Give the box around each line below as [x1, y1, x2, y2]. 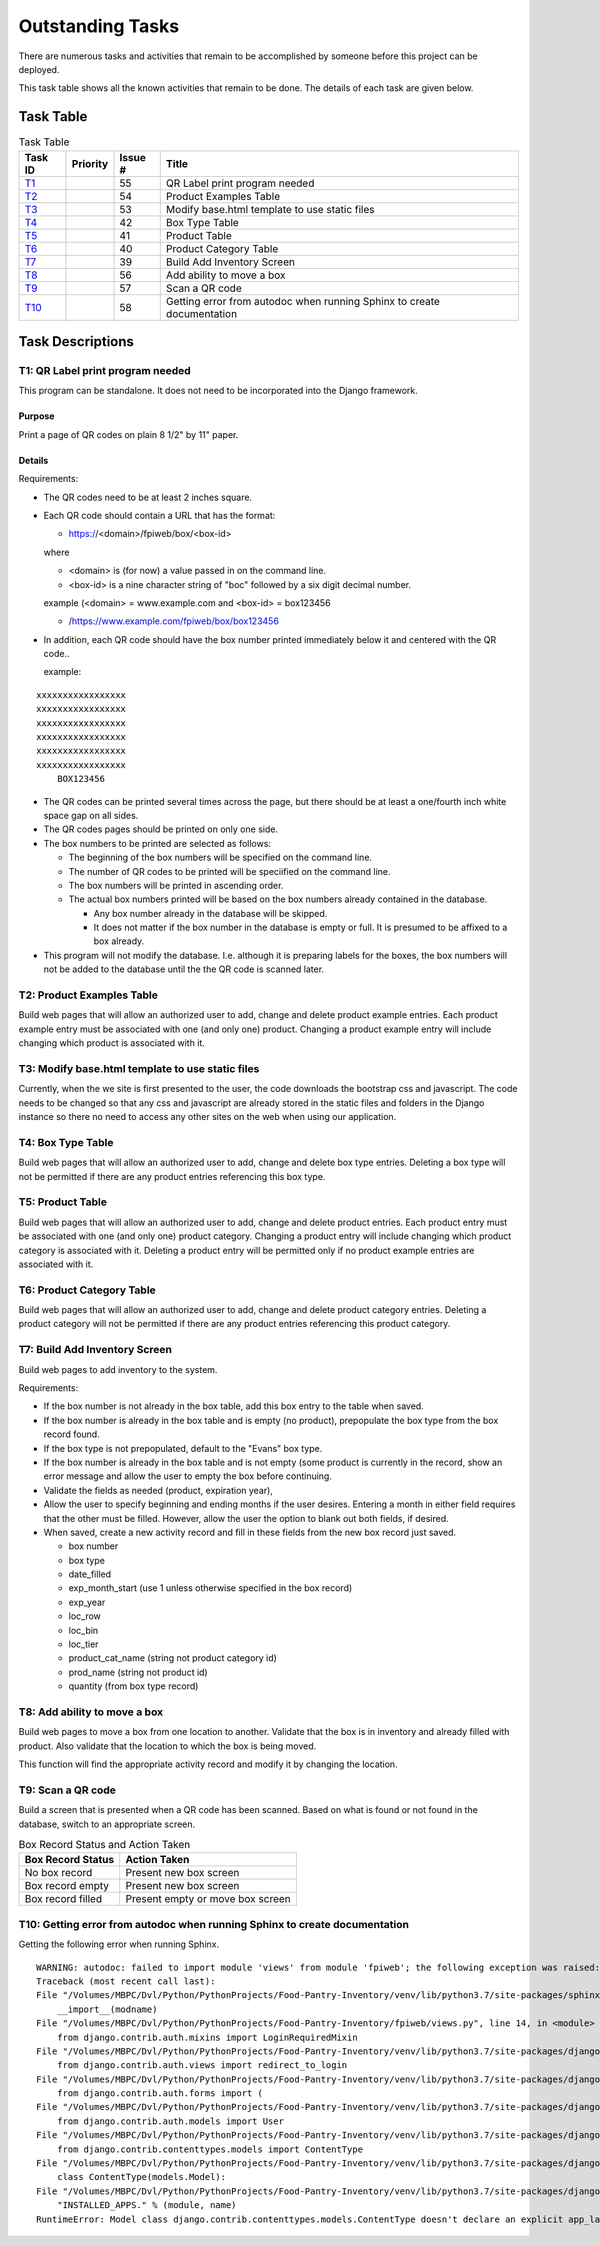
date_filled [68, 1568, 112, 1580]
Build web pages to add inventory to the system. [18, 1363, 218, 1375]
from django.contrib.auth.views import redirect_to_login [56, 2060, 348, 2071]
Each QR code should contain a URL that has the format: [43, 509, 276, 521]
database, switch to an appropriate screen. [18, 1818, 196, 1830]
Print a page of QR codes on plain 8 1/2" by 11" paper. [18, 428, 239, 440]
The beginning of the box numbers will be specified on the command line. [68, 851, 373, 864]
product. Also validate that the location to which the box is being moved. [18, 1740, 317, 1752]
